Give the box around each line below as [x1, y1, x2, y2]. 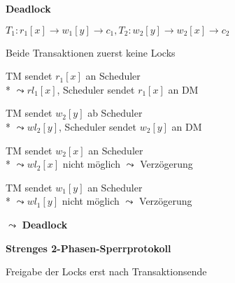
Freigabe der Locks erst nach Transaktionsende [6, 264, 207, 279]
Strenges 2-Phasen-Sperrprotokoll [6, 240, 171, 255]
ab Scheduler [87, 106, 143, 120]
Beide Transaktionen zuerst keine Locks [6, 45, 176, 59]
